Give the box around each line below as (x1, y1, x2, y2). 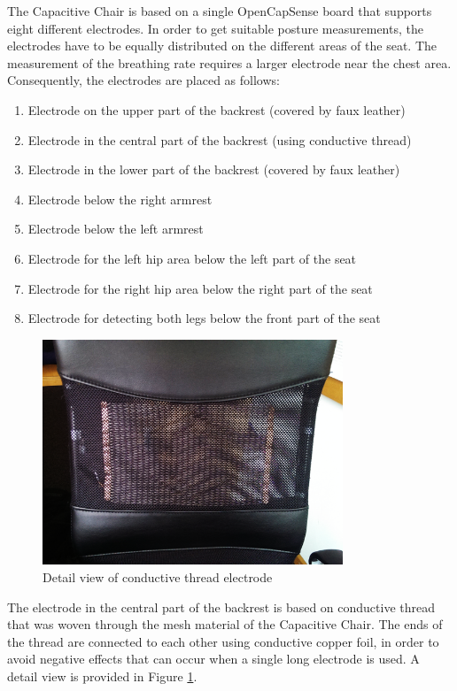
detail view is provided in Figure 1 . (7, 666, 198, 685)
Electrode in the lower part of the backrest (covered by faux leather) (27, 160, 400, 179)
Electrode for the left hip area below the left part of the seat (27, 249, 357, 267)
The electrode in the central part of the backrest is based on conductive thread (7, 597, 436, 616)
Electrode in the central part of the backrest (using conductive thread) (27, 130, 412, 149)
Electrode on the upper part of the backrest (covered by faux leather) (27, 100, 406, 119)
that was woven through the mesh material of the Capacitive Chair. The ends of (7, 615, 443, 633)
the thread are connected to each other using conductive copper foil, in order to (7, 632, 439, 650)
